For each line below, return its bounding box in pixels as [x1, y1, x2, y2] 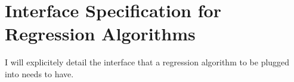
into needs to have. [5, 67, 74, 80]
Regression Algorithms [5, 21, 196, 46]
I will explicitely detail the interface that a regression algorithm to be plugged [5, 56, 290, 68]
